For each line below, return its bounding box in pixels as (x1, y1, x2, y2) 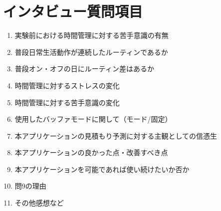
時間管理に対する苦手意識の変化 (14, 97, 120, 107)
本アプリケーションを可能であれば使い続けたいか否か (14, 164, 190, 174)
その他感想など (14, 198, 64, 208)
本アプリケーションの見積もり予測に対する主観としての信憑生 (14, 130, 218, 141)
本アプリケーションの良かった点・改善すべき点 (14, 147, 168, 158)
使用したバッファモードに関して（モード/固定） (14, 114, 172, 124)
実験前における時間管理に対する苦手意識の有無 (14, 30, 169, 40)
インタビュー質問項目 (3, 1, 143, 21)
